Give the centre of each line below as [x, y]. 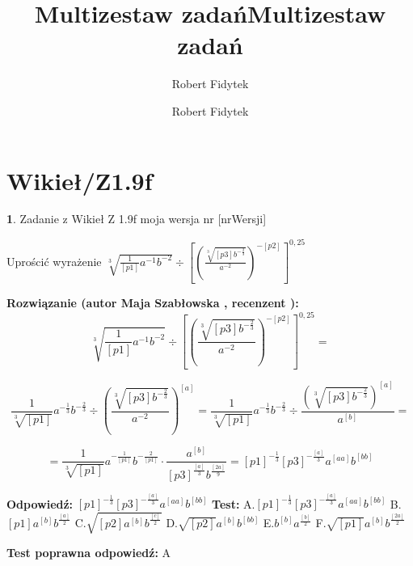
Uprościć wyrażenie [54, 261]
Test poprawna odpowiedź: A [89, 553]
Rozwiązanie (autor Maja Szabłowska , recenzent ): [153, 303]
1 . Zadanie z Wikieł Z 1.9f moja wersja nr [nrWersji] [137, 219]
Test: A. [234, 503]
